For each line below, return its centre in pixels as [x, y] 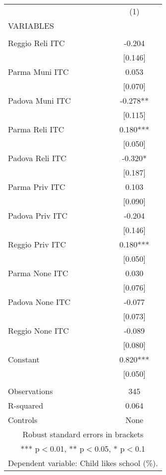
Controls [23, 420]
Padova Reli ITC [37, 158]
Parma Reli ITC [36, 129]
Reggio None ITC [38, 330]
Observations [30, 391]
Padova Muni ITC [39, 100]
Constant [24, 359]
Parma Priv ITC [37, 187]
